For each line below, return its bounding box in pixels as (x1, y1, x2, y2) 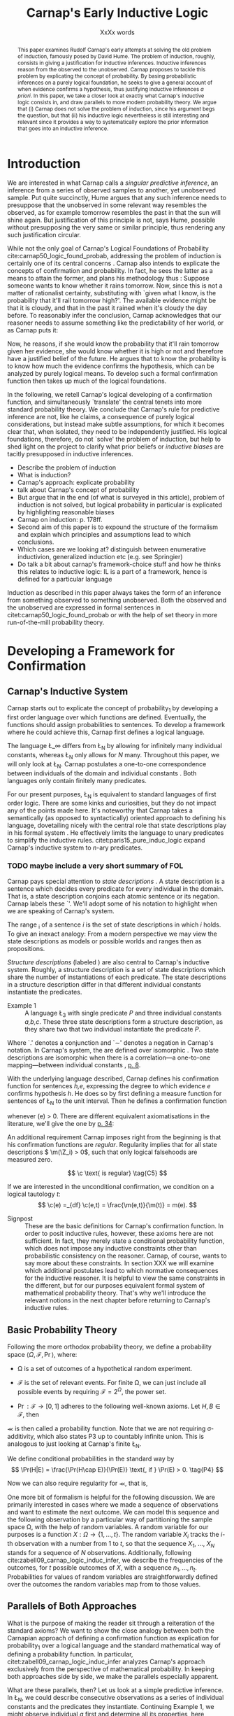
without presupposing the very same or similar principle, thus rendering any (7, 223, 226, 232)
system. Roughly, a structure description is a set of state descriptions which (7, 965, 226, 973)
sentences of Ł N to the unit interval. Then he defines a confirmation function (7, 1097, 227, 1107)
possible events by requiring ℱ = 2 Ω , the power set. (17, 1386, 166, 1395)
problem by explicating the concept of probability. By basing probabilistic (17, 72, 197, 80)
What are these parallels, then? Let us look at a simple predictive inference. (7, 1686, 224, 1694)
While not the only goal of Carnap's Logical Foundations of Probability (7, 244, 210, 253)
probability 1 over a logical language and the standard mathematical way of (7, 1641, 221, 1651)
